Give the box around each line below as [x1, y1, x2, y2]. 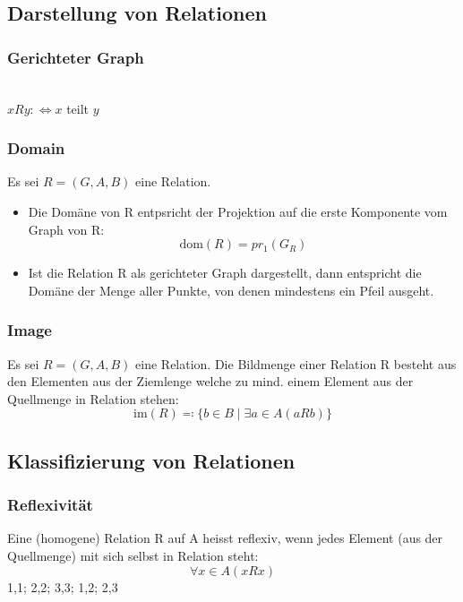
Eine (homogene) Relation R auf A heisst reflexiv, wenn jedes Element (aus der [7, 529, 443, 547]
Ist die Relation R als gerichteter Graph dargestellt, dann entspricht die [28, 263, 422, 282]
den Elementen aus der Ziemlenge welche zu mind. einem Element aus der [7, 372, 414, 391]
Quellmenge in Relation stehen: [7, 389, 179, 408]
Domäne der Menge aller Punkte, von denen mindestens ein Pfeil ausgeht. [28, 280, 434, 299]
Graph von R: [28, 219, 105, 238]
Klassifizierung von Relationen [7, 446, 296, 474]
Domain [7, 137, 65, 159]
